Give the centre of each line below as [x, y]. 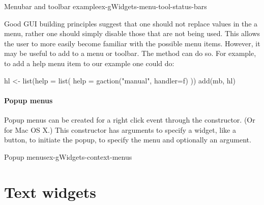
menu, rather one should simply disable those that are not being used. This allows [132, 33]
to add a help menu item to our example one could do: [89, 63]
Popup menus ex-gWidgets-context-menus [68, 156]
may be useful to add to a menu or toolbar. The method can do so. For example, [130, 53]
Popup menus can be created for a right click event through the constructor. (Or [130, 119]
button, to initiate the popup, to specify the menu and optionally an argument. [128, 140]
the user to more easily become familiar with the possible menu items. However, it [132, 43]
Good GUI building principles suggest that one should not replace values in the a [131, 23]
